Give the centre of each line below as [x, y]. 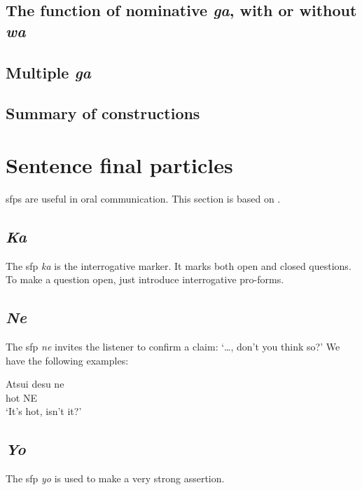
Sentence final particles [119, 164]
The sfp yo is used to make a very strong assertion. [115, 478]
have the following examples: [67, 360]
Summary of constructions [103, 113]
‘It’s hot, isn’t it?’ [44, 411]
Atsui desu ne [35, 384]
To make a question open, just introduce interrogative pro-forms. [145, 279]
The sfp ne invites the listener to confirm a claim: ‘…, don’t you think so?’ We [173, 347]
